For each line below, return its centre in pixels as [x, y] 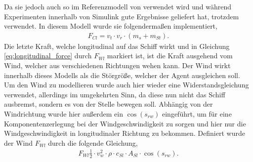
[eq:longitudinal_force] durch [48, 56]
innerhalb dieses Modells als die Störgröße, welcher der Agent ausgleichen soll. [122, 75]
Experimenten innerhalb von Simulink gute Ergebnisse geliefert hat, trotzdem [122, 16]
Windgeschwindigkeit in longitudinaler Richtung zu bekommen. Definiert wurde [125, 133]
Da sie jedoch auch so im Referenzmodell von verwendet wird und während [118, 6]
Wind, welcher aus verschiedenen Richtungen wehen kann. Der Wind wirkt [117, 65]
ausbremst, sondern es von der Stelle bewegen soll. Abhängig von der [108, 104]
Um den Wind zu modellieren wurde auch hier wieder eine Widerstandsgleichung [126, 85]
